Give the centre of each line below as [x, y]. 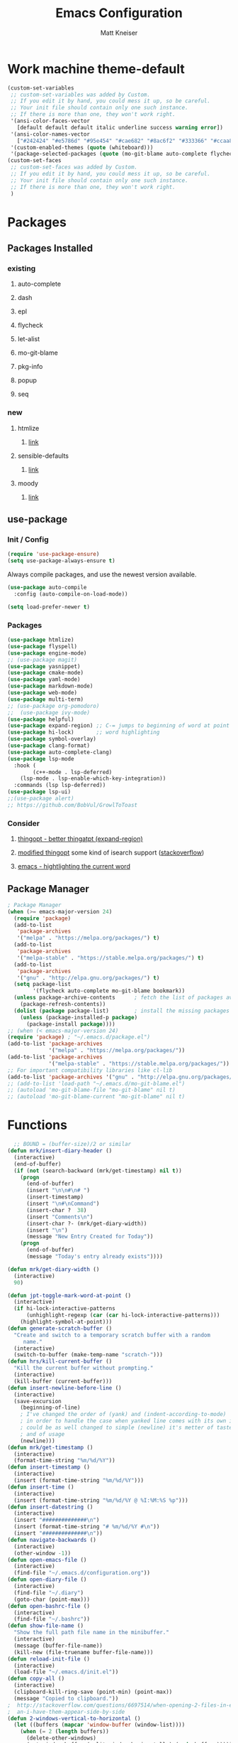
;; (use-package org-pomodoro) [53, 706]
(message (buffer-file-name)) [58, 1646]
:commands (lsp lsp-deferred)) [60, 785]
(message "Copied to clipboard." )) [66, 1698]
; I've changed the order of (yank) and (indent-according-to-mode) [123, 1415]
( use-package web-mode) [42, 693]
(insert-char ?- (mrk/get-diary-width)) [86, 1223]
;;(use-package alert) [41, 799]
